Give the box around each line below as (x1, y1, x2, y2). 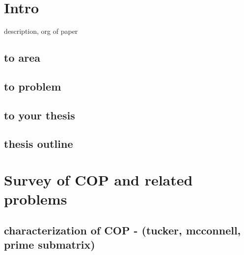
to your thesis (4, 107, 75, 122)
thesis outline (4, 136, 73, 151)
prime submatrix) (4, 237, 95, 252)
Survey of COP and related (4, 170, 193, 190)
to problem (4, 78, 61, 93)
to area (4, 50, 41, 65)
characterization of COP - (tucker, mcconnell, (4, 222, 241, 237)
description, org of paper (4, 26, 78, 36)
